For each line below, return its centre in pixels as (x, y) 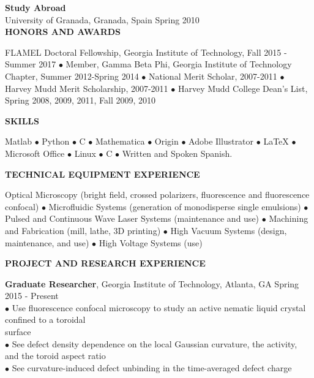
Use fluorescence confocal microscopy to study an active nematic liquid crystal (159, 307)
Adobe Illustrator (221, 141)
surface (18, 332)
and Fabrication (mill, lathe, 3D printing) (83, 230)
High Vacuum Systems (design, (229, 230)
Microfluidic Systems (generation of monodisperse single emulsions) (175, 206)
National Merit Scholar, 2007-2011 (213, 76)
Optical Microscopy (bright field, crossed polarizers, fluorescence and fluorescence (157, 195)
